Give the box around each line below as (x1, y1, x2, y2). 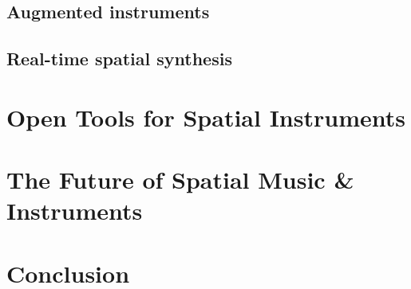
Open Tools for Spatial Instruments (6, 100, 405, 133)
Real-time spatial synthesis (6, 46, 232, 71)
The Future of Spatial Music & (6, 163, 354, 196)
